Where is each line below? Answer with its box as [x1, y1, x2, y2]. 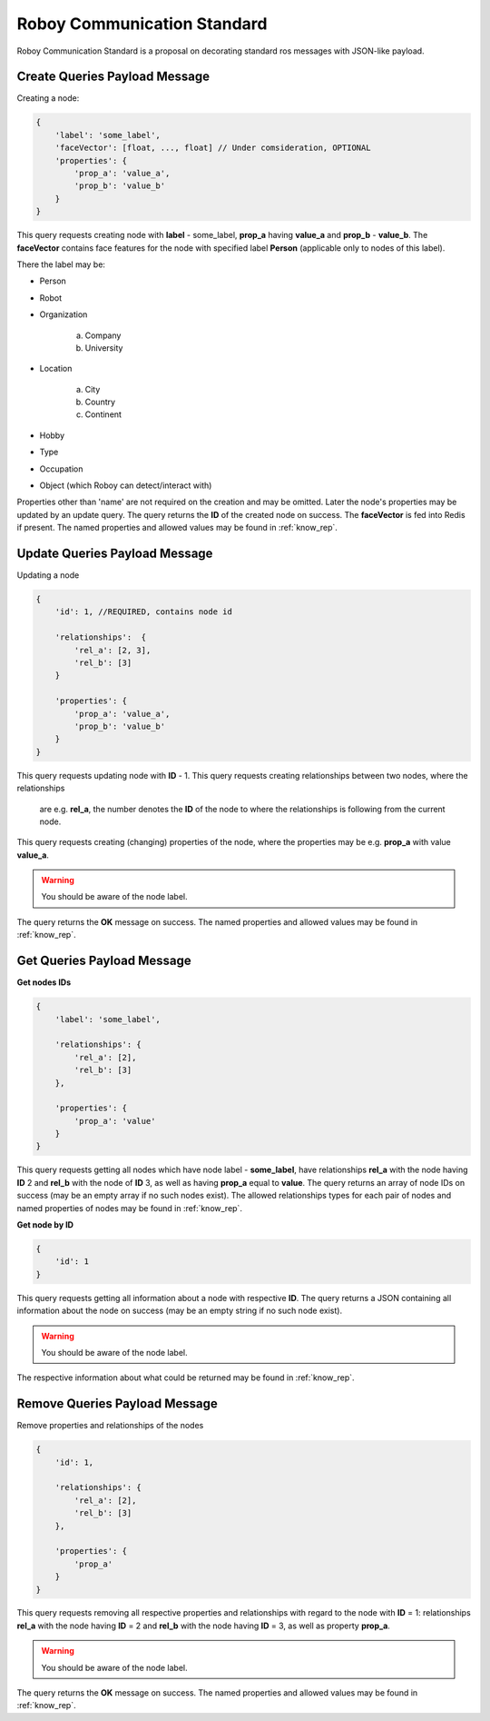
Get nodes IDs [16, 977, 72, 988]
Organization [39, 309, 88, 320]
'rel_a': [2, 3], [73, 645, 152, 655]
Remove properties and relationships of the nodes [16, 1420, 204, 1431]
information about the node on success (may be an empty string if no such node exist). [16, 1305, 343, 1317]
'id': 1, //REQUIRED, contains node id [54, 607, 233, 617]
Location [39, 363, 73, 374]
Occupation [39, 463, 83, 474]
